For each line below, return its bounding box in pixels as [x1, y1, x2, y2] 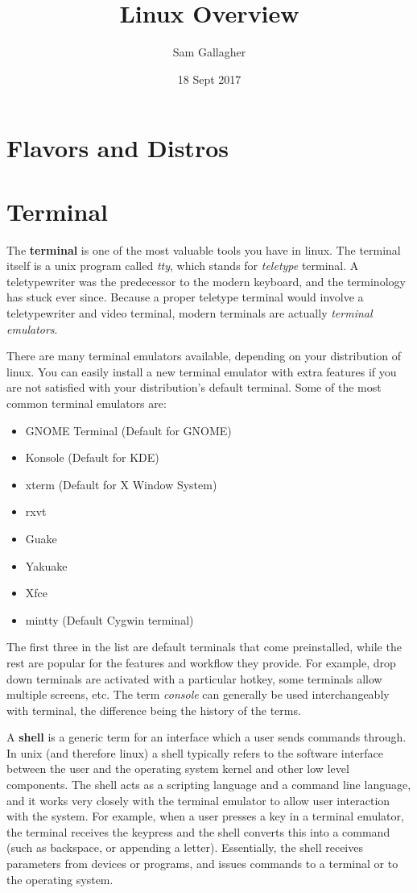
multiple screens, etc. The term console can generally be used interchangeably [6, 686, 390, 703]
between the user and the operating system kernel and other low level [6, 760, 349, 777]
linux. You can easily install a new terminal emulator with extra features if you [6, 363, 397, 380]
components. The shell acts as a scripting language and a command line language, [6, 776, 411, 793]
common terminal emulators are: [6, 394, 167, 411]
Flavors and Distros [6, 131, 229, 164]
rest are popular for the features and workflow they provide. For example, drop [6, 654, 396, 671]
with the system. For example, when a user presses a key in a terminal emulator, [6, 808, 404, 824]
